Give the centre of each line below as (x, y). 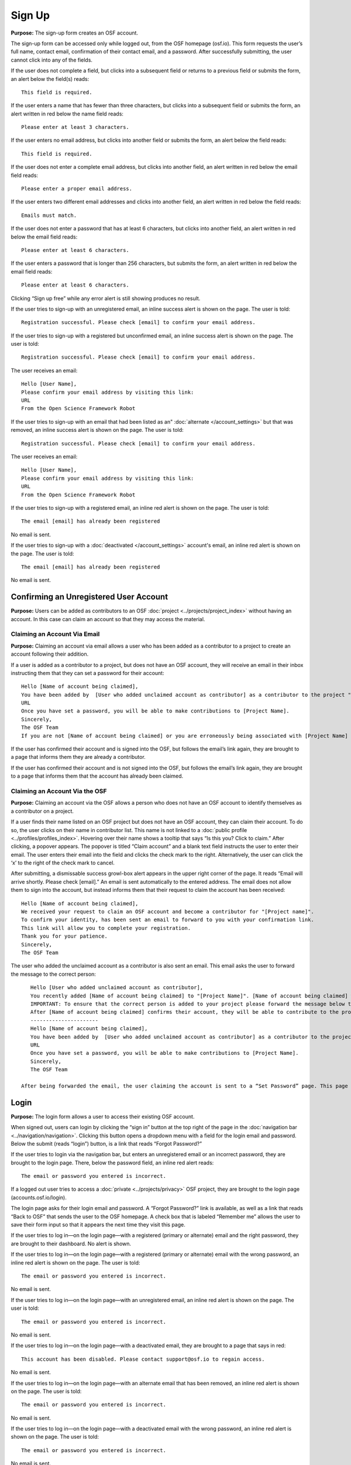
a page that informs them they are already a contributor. (78, 757)
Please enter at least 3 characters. (75, 127)
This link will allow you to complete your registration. (106, 928)
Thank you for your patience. (65, 936)
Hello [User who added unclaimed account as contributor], (117, 988)
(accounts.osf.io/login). (39, 1197)
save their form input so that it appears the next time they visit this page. (98, 1225)
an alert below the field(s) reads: (50, 79)
